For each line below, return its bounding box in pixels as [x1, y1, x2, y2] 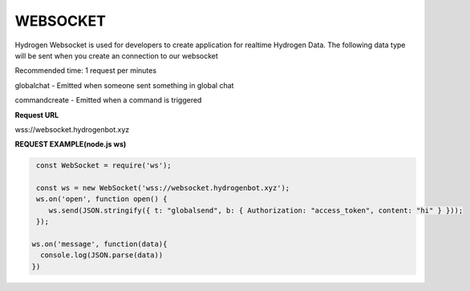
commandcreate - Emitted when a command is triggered [14, 95, 202, 105]
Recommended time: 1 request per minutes [14, 66, 156, 75]
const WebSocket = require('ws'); [36, 161, 172, 170]
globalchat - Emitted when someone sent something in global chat [14, 80, 234, 90]
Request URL [14, 110, 59, 119]
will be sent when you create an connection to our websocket [14, 51, 218, 60]
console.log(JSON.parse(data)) [40, 251, 164, 260]
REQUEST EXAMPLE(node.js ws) [14, 139, 127, 149]
